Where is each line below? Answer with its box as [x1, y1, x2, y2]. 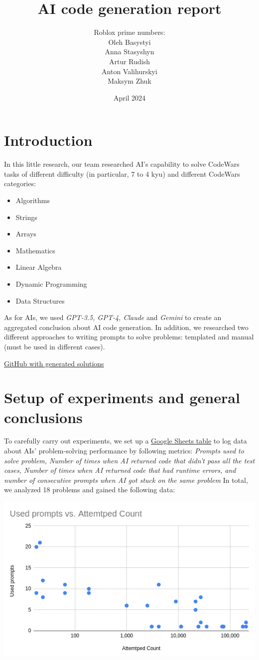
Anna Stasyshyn [105, 46, 154, 57]
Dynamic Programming [15, 278, 87, 289]
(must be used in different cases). [4, 341, 105, 351]
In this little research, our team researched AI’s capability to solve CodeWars [4, 159, 240, 169]
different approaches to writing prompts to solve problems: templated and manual [4, 331, 254, 342]
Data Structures [15, 295, 65, 306]
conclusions [4, 407, 83, 427]
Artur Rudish [109, 56, 150, 66]
